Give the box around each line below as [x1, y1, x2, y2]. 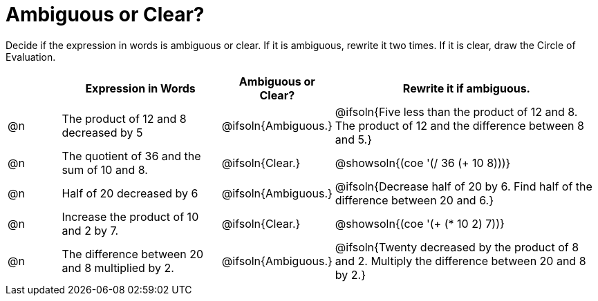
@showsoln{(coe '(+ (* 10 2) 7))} [335, 216, 505, 231]
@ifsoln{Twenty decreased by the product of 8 [335, 240, 579, 254]
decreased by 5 [62, 125, 143, 139]
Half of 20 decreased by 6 [62, 186, 198, 200]
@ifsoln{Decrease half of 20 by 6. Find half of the [335, 179, 592, 193]
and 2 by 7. [62, 223, 119, 237]
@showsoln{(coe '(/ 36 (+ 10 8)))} [335, 155, 511, 170]
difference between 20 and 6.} [335, 193, 494, 207]
